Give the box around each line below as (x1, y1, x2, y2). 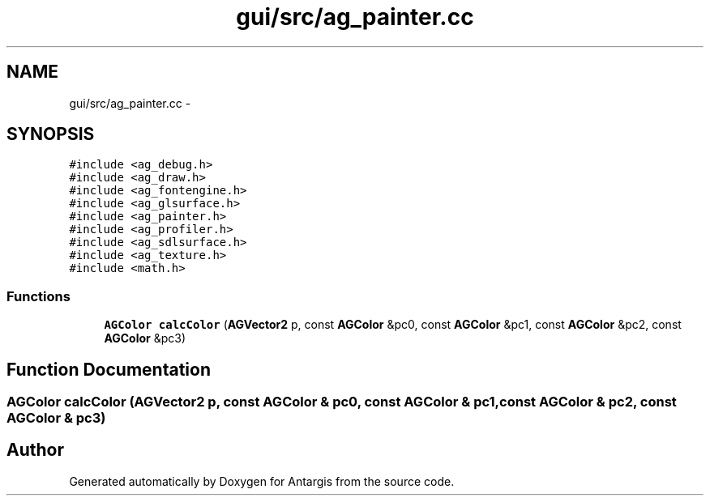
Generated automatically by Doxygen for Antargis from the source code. (69, 474, 455, 488)
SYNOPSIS (6, 124, 95, 145)
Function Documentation (6, 359, 211, 380)
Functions (6, 287, 71, 304)
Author (6, 440, 64, 461)
